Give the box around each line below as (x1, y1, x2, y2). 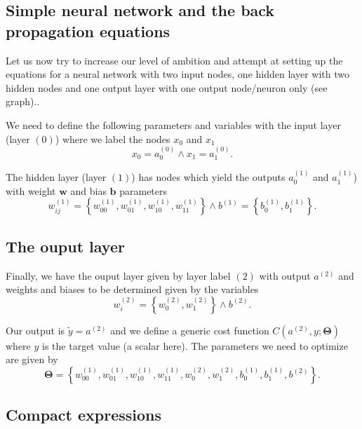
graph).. (6, 94, 40, 109)
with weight (6, 183, 56, 198)
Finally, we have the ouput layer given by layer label (6, 268, 231, 282)
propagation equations (6, 20, 170, 41)
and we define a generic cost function (110, 322, 269, 337)
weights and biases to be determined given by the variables (6, 282, 259, 297)
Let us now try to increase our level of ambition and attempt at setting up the (6, 53, 343, 67)
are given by (6, 352, 58, 367)
